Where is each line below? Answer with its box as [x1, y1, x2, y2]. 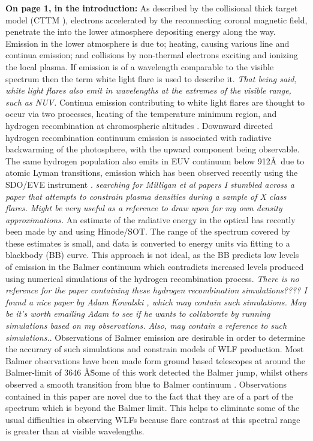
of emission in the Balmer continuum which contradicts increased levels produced [5, 260, 304, 273]
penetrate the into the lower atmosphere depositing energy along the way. [5, 25, 276, 38]
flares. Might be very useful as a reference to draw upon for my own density [5, 202, 282, 214]
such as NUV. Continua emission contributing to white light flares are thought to [5, 95, 305, 108]
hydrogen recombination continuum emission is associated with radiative [5, 131, 272, 143]
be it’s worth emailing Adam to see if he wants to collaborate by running [5, 307, 270, 320]
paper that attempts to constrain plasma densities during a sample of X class [5, 190, 287, 202]
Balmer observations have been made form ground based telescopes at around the [5, 354, 306, 367]
